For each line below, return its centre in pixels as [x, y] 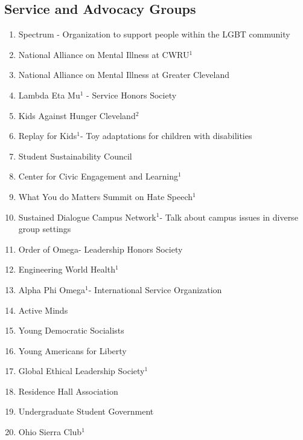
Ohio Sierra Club [50, 432]
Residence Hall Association [68, 391]
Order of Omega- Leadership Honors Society [100, 249]
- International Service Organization [155, 289]
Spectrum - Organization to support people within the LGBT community [154, 34]
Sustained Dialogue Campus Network [87, 217]
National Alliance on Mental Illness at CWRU [104, 54]
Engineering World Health [67, 269]
